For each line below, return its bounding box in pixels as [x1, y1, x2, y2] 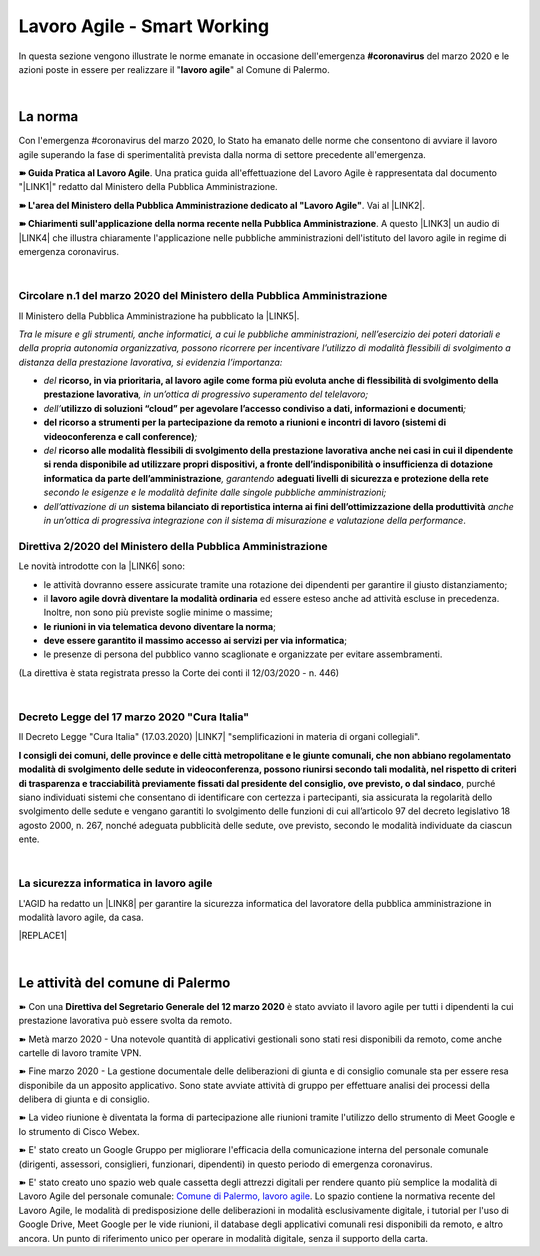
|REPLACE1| [18, 930, 68, 942]
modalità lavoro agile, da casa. [18, 911, 144, 924]
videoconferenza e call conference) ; [43, 430, 198, 442]
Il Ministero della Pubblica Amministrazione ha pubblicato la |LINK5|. [18, 310, 300, 322]
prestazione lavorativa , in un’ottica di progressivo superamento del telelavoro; [43, 388, 369, 400]
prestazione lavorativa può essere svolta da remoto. [18, 1015, 233, 1027]
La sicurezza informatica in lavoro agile [18, 876, 213, 890]
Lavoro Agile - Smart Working [18, 15, 270, 37]
